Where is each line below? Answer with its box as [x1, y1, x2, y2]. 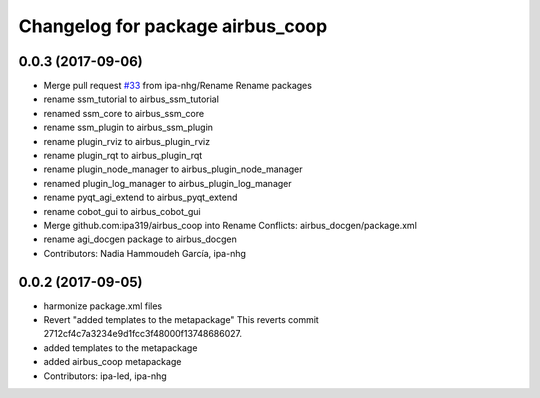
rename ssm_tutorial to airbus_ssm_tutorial [43, 93, 220, 105]
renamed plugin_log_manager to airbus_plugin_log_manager [43, 177, 292, 189]
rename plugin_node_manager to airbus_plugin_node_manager [43, 163, 304, 175]
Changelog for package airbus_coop [18, 15, 328, 37]
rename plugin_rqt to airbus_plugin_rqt [43, 150, 203, 162]
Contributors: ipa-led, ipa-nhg [43, 370, 167, 382]
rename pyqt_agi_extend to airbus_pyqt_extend [43, 191, 238, 204]
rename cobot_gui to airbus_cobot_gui [43, 205, 201, 217]
